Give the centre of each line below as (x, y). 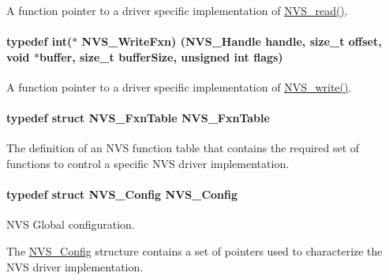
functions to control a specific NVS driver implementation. (148, 163)
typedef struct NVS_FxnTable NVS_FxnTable (138, 118)
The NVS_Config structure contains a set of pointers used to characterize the (194, 250)
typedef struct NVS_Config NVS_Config (122, 194)
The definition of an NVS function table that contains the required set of (183, 148)
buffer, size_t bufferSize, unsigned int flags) (161, 56)
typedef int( (39, 41)
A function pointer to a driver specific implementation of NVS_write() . (179, 86)
